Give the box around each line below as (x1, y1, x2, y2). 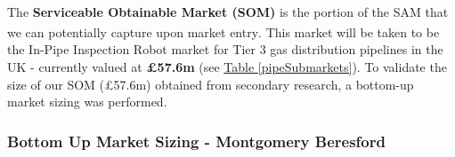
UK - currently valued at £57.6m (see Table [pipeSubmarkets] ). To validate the (7, 58, 447, 76)
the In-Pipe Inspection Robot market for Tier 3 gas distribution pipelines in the (7, 40, 443, 59)
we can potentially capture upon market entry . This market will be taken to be (7, 22, 440, 41)
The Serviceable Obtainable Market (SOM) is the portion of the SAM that (7, 2, 449, 20)
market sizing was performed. (7, 92, 167, 111)
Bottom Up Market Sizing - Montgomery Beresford (7, 130, 386, 152)
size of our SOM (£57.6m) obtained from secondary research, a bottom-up (7, 75, 414, 93)
